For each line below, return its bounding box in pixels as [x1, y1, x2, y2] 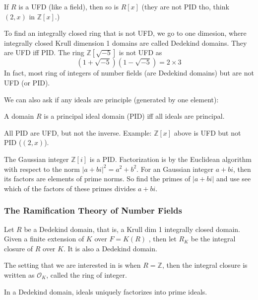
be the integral [191, 233, 236, 244]
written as [4, 269, 35, 280]
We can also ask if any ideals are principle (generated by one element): [4, 94, 219, 104]
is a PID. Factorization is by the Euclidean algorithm [89, 153, 252, 164]
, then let [148, 233, 177, 244]
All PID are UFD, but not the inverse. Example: [4, 127, 152, 138]
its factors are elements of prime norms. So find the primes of [4, 173, 191, 184]
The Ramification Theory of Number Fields [4, 204, 182, 217]
